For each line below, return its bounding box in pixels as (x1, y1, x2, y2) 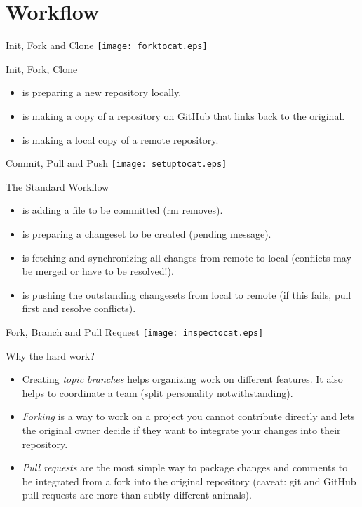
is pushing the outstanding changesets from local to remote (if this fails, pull (22, 287, 351, 302)
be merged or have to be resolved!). (22, 264, 174, 278)
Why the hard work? (6, 348, 95, 363)
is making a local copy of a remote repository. (22, 132, 219, 147)
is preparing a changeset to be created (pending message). (22, 227, 271, 241)
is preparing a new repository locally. (22, 85, 182, 100)
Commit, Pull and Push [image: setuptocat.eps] (6, 156, 227, 170)
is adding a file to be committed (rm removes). (22, 203, 223, 217)
